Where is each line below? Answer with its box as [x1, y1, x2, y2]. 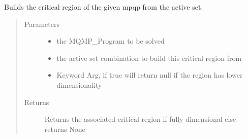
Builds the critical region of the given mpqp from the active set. [4, 2, 203, 12]
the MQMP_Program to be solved [56, 36, 165, 46]
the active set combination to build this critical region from [56, 52, 242, 63]
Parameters [24, 18, 59, 29]
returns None [44, 123, 85, 134]
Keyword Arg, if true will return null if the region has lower [56, 70, 243, 80]
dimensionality [56, 79, 102, 90]
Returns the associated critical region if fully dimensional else [44, 114, 236, 124]
